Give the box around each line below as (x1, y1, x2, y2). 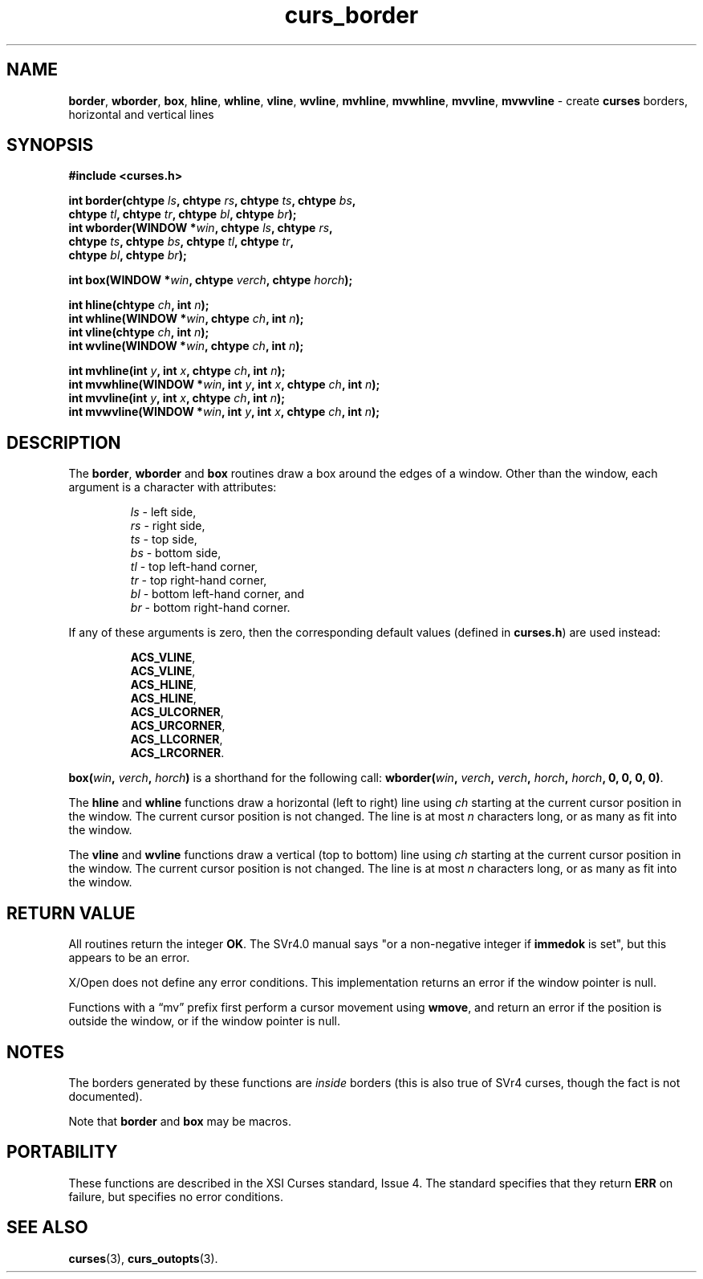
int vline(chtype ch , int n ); (68, 325, 209, 340)
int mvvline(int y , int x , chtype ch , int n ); (68, 391, 286, 405)
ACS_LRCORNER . (130, 746, 225, 760)
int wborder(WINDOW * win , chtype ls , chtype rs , (68, 221, 333, 235)
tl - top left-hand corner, (130, 560, 258, 574)
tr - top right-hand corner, (130, 573, 267, 588)
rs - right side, (130, 519, 205, 533)
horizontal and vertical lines (68, 107, 214, 121)
